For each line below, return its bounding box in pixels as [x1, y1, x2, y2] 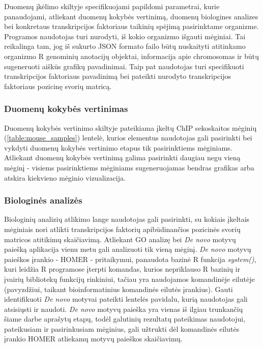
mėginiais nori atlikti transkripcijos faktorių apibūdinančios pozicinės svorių [4, 223, 241, 234]
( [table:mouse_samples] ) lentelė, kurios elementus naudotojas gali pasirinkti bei [4, 132, 252, 143]
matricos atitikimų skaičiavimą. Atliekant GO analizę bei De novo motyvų [4, 234, 236, 244]
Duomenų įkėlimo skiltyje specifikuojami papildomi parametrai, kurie [4, 1, 220, 11]
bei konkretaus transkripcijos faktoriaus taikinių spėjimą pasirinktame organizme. [4, 21, 259, 32]
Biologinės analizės [4, 194, 82, 207]
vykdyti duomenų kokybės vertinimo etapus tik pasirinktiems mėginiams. [4, 142, 232, 153]
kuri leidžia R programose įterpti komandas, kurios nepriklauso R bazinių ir [4, 264, 241, 274]
